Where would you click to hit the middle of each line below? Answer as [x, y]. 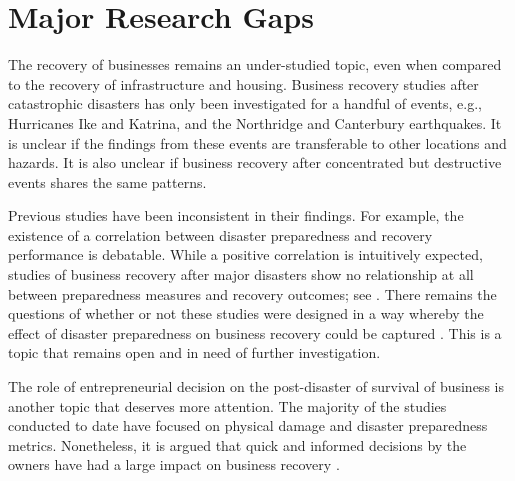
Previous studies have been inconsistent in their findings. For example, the [236, 215]
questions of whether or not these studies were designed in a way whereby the [246, 313]
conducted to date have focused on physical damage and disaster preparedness [248, 425]
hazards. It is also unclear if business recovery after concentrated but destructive [255, 162]
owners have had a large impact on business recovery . [174, 464]
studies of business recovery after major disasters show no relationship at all [241, 274]
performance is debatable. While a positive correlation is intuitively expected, [245, 254]
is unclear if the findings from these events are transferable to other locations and [257, 142]
